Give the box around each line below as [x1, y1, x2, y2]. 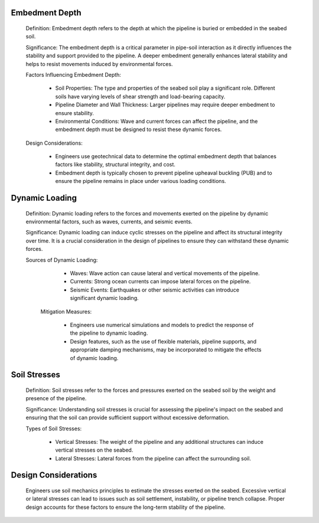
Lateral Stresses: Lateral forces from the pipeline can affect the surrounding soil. [55, 455, 251, 462]
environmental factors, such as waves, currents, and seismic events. [25, 218, 193, 225]
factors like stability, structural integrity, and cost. [55, 161, 175, 168]
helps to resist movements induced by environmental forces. [25, 60, 173, 67]
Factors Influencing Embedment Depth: [25, 71, 121, 78]
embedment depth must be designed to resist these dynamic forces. [55, 126, 222, 133]
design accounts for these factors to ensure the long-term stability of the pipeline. [25, 504, 226, 511]
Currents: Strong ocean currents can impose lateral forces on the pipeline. [70, 278, 251, 285]
